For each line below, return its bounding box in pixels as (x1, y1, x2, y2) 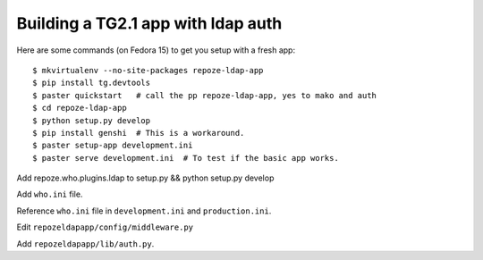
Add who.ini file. (16, 189, 83, 200)
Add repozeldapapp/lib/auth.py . (16, 238, 155, 249)
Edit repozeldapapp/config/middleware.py (16, 222, 194, 232)
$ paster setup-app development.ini (32, 140, 193, 151)
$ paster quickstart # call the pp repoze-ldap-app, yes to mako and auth (32, 90, 377, 100)
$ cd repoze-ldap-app (32, 103, 127, 113)
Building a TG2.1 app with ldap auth (16, 13, 283, 33)
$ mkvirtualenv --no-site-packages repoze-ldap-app (32, 65, 264, 75)
